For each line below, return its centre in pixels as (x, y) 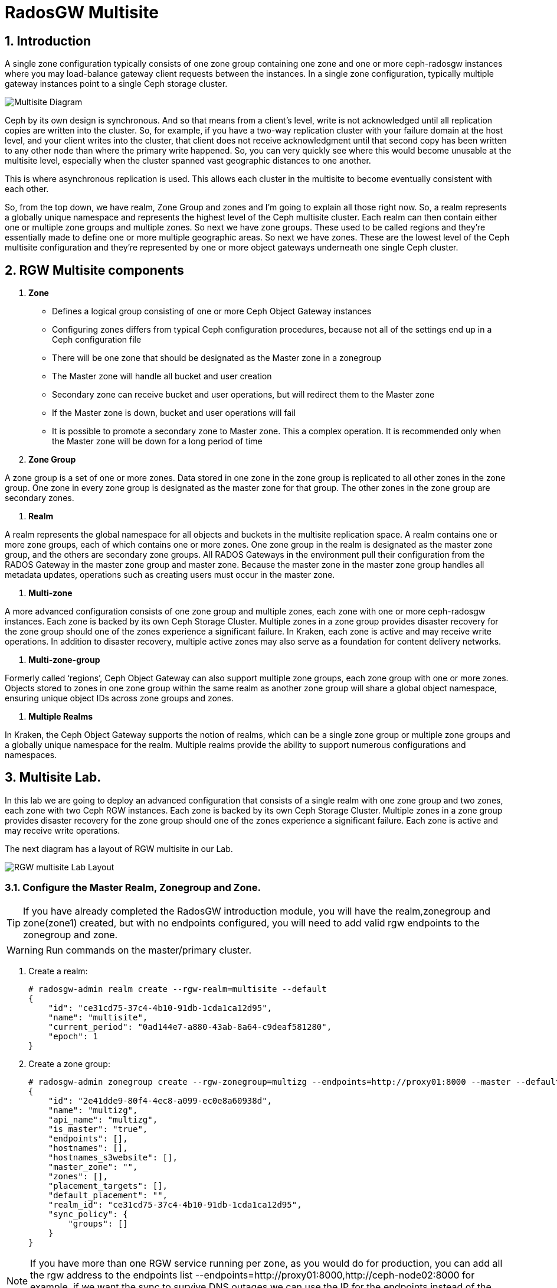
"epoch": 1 (73, 1036)
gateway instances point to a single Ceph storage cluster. (116, 84)
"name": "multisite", (98, 1017)
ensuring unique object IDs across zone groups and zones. (119, 698)
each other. (27, 189)
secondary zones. (40, 498)
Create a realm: (58, 971)
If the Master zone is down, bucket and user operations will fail (174, 413)
